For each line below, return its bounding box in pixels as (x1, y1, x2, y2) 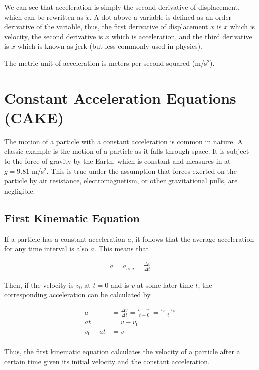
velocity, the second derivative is (4, 31, 103, 41)
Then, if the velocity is (4, 279, 74, 290)
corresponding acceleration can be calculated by (4, 289, 151, 300)
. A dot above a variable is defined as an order (89, 11, 232, 22)
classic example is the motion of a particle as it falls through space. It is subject (4, 146, 249, 156)
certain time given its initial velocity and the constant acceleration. (4, 356, 210, 366)
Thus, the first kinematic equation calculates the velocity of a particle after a (4, 346, 240, 357)
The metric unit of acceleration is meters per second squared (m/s (4, 57, 207, 68)
